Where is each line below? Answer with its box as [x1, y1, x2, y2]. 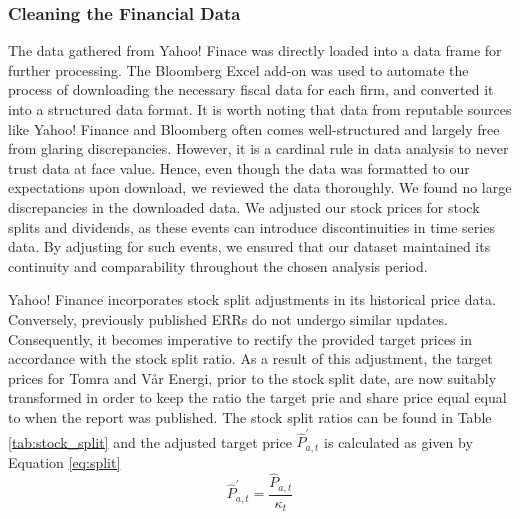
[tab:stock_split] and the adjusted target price [8, 431, 292, 452]
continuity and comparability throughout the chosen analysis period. [8, 255, 428, 276]
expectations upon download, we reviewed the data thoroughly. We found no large [8, 177, 512, 198]
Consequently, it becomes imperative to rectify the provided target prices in [8, 328, 472, 349]
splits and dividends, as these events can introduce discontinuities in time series [8, 216, 495, 237]
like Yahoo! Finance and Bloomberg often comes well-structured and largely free [8, 118, 500, 139]
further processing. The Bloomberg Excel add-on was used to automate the [8, 59, 469, 80]
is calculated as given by [324, 431, 473, 452]
